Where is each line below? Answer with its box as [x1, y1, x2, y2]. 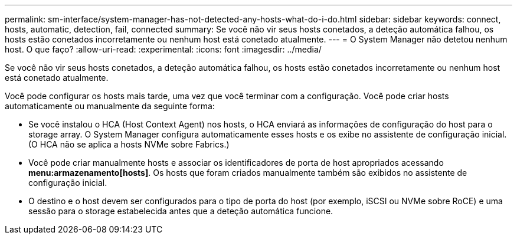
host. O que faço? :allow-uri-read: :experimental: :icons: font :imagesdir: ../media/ [5, 44, 322, 54]
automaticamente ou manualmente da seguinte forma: [5, 101, 215, 111]
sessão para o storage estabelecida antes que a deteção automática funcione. [28, 206, 333, 216]
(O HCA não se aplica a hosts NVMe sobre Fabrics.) [28, 139, 230, 149]
